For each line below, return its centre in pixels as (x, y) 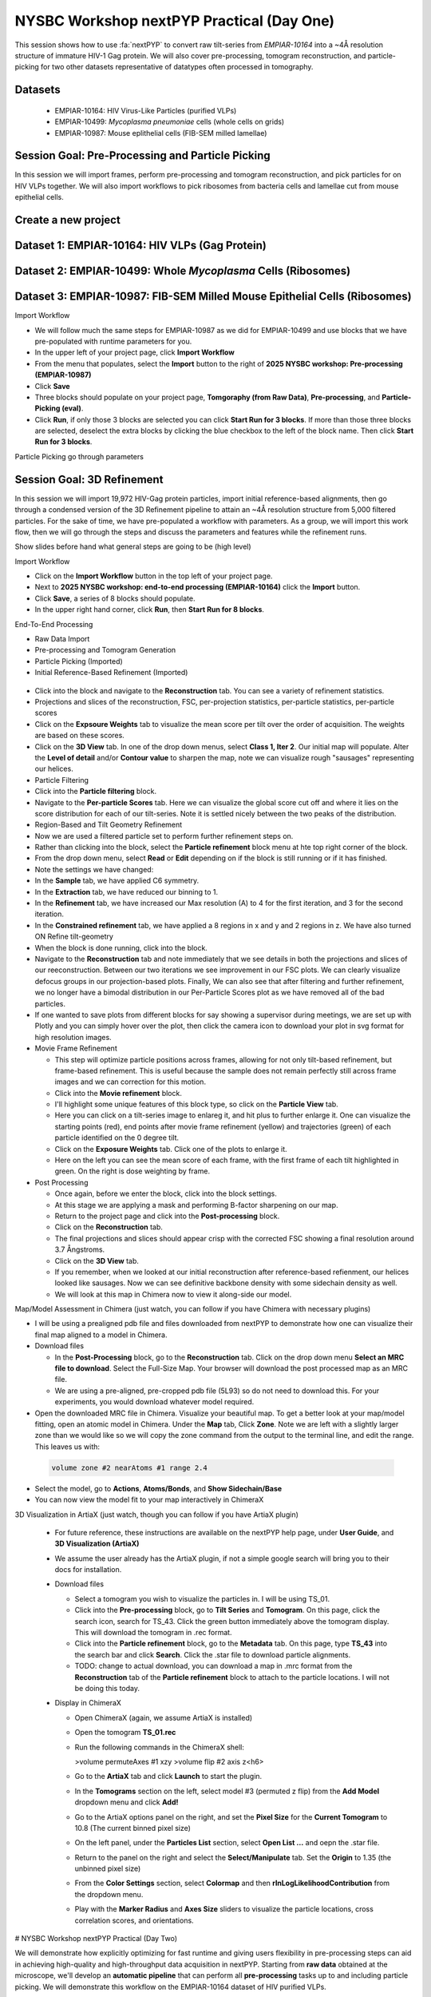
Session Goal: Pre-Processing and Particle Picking (142, 156)
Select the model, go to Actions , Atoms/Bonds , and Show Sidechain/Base (158, 1488)
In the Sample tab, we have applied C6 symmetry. (117, 881)
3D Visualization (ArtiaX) (97, 1544)
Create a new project (68, 220)
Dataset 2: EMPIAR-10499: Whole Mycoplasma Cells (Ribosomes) (183, 271)
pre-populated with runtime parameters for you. (113, 341)
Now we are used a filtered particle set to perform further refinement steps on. (164, 836)
